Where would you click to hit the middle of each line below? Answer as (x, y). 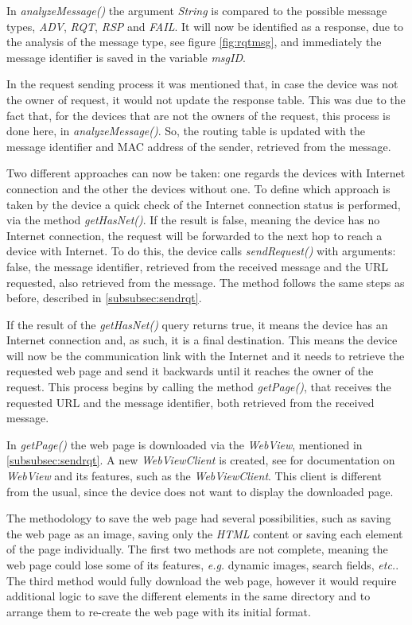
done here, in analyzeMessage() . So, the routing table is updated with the (186, 131)
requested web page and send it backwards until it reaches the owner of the (190, 371)
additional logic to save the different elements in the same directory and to (189, 596)
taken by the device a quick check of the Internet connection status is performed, (204, 204)
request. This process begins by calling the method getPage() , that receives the (199, 387)
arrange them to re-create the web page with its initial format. (159, 611)
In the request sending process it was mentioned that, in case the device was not (202, 84)
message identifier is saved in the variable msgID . (126, 57)
